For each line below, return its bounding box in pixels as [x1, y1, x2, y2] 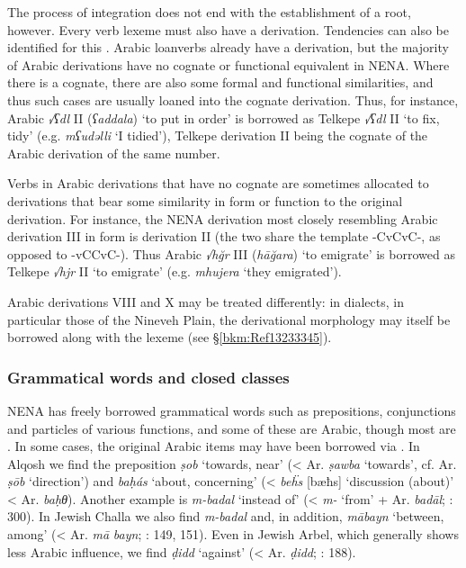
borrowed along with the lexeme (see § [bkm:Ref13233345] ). [7, 328, 332, 347]
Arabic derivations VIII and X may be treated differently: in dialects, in [7, 292, 404, 311]
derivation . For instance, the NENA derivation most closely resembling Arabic [7, 209, 438, 228]
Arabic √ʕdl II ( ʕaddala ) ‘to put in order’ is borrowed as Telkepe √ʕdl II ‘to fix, [7, 108, 440, 127]
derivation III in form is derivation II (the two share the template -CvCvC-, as [7, 227, 441, 246]
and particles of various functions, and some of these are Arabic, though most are [7, 419, 456, 437]
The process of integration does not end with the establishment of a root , [7, 3, 411, 21]
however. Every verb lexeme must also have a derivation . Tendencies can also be [7, 20, 450, 39]
